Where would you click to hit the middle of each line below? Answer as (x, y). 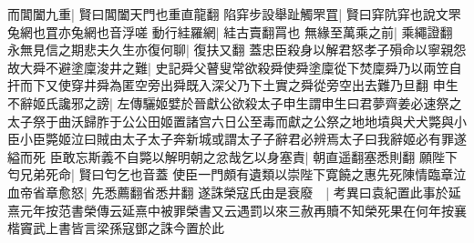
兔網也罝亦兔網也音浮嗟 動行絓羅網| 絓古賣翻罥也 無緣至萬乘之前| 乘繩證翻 (230, 31)
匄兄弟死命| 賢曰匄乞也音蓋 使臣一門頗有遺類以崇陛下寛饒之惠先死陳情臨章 (231, 174)
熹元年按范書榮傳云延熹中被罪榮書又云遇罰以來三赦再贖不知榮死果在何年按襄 (237, 210)
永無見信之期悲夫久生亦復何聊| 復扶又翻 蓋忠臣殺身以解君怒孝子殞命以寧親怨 (237, 50)
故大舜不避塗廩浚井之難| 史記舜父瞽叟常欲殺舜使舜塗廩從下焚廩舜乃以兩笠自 (235, 67)
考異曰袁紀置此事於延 (397, 192)
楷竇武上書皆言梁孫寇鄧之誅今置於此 (116, 228)
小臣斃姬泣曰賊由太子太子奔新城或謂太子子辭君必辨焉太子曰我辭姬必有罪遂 (243, 139)
